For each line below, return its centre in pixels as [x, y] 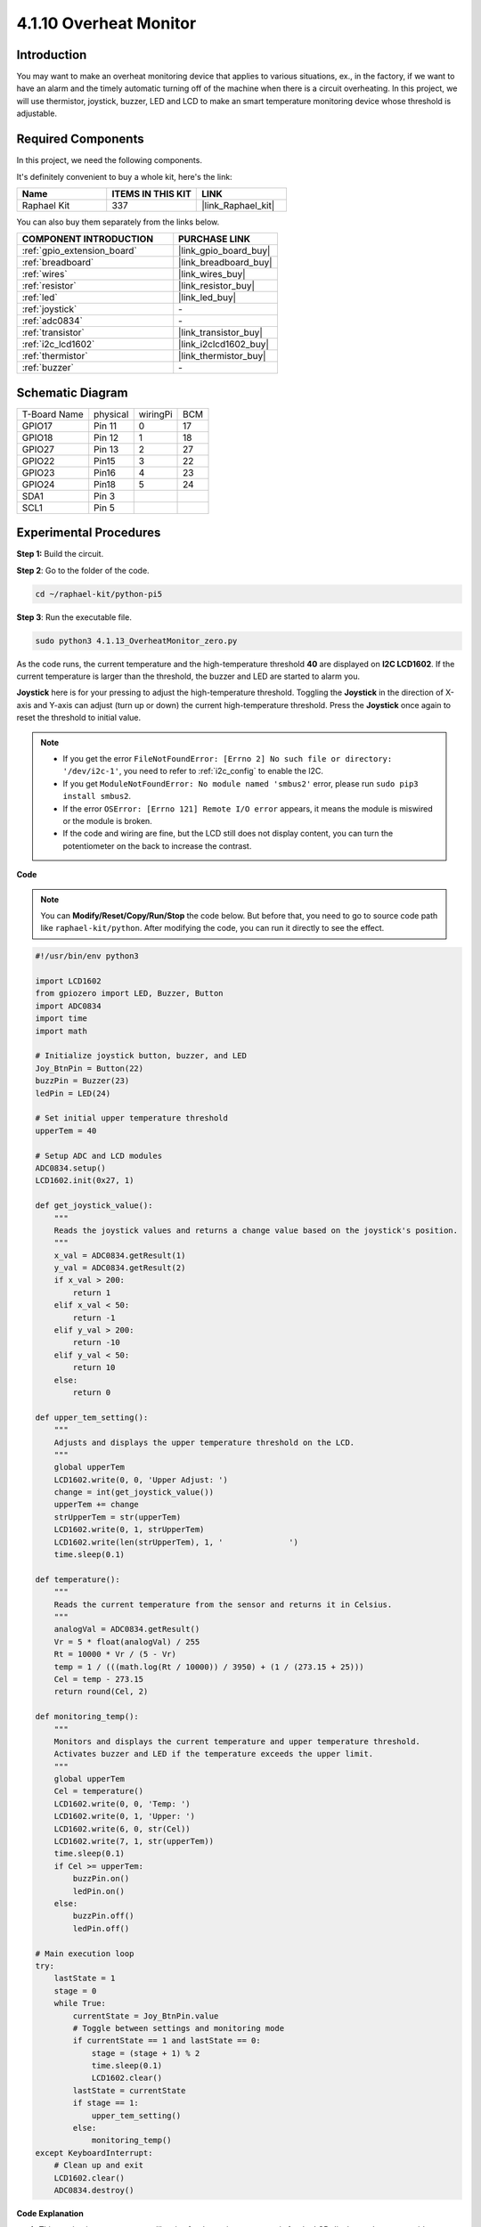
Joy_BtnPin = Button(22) [90, 1068]
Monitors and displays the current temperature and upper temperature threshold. [237, 1741]
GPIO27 [38, 449]
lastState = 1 [85, 1978]
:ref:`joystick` [49, 309]
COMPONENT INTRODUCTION [88, 239]
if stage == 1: [106, 2103]
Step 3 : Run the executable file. [74, 617]
